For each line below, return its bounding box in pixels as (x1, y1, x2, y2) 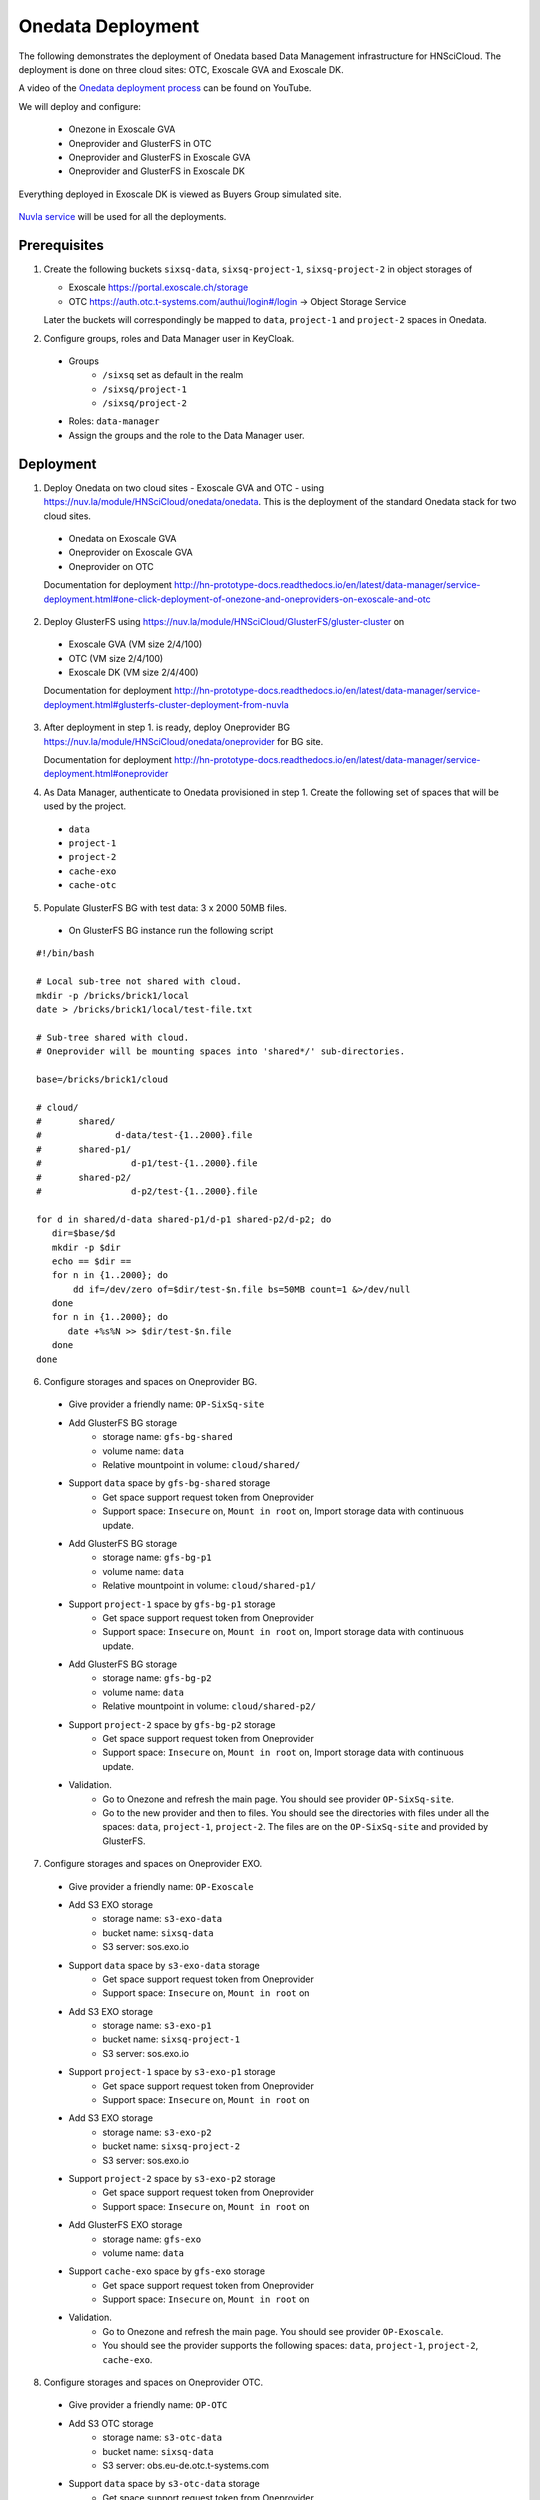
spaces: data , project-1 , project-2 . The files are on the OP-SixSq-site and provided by (102, 1821, 489, 1833)
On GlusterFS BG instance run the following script (68, 924, 274, 936)
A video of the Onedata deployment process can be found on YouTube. (18, 82, 312, 94)
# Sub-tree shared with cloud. (36, 1031, 190, 1043)
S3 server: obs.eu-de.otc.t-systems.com (102, 2460, 270, 2471)
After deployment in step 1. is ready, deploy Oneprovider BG (43, 721, 290, 734)
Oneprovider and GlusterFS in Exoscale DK (68, 165, 245, 177)
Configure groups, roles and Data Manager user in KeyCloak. (43, 332, 295, 344)
